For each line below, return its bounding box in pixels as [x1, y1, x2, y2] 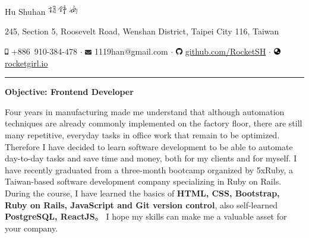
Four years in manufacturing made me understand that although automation [5, 105, 285, 118]
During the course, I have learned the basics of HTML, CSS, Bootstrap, [5, 186, 280, 199]
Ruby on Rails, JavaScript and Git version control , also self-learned [5, 198, 278, 211]
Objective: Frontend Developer [5, 85, 134, 98]
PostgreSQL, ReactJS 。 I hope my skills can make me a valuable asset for [5, 210, 287, 223]
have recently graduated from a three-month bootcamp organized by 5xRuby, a [5, 163, 293, 176]
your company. [5, 221, 58, 234]
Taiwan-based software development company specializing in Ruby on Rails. [5, 175, 282, 188]
